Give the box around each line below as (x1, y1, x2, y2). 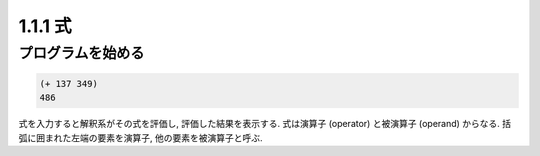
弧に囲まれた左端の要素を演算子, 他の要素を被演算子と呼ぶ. (18, 131, 264, 144)
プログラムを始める (18, 44, 145, 62)
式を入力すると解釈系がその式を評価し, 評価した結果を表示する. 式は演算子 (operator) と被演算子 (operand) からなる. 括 (18, 118, 512, 130)
